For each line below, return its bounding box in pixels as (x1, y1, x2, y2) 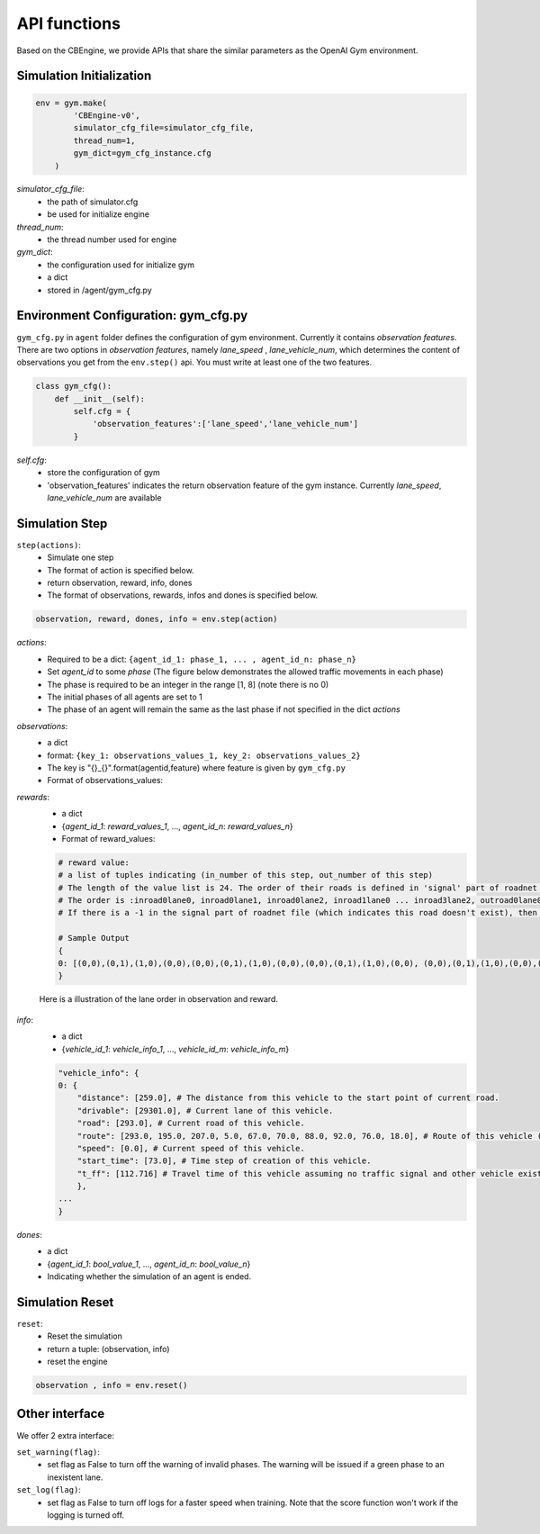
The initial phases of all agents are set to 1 (47, 691, 202, 702)
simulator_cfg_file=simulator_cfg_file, (73, 122, 255, 133)
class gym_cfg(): (35, 381, 112, 392)
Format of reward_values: (61, 833, 156, 844)
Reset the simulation (47, 1331, 123, 1341)
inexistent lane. (47, 1472, 103, 1483)
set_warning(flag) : (16, 1446, 101, 1457)
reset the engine (47, 1356, 108, 1367)
